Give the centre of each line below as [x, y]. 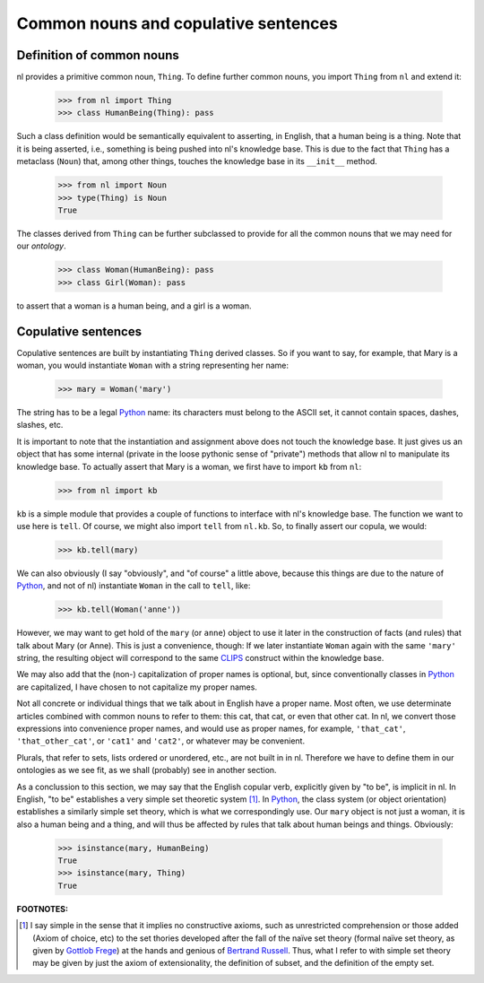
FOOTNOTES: [43, 909]
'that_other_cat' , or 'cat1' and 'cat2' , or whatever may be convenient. [160, 741]
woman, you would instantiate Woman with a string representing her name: [153, 365]
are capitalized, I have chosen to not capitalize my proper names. [137, 687]
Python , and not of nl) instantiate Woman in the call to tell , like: [134, 586]
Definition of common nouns [98, 55]
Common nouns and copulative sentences [177, 23]
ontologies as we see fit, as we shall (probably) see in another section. [147, 770]
